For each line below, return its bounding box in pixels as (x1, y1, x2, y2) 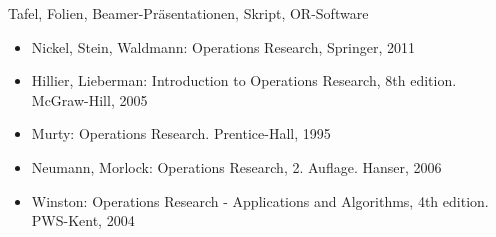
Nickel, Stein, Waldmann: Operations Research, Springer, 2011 (31, 36, 416, 57)
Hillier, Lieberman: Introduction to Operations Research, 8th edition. (31, 70, 457, 91)
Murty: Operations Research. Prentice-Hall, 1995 (31, 123, 331, 144)
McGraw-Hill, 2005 (31, 89, 148, 110)
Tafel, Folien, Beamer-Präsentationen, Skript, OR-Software (8, 3, 369, 23)
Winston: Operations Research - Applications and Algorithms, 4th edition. (31, 190, 489, 211)
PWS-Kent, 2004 (31, 210, 135, 231)
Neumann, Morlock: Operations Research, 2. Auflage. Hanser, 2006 (31, 156, 442, 177)
